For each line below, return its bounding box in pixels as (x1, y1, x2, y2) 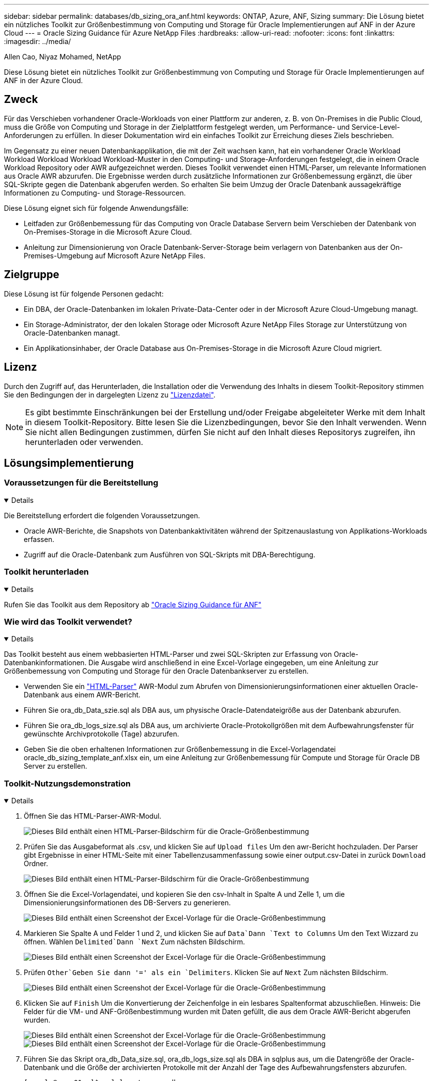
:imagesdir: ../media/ (4, 37, 71, 46)
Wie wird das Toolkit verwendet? (4, 616, 132, 627)
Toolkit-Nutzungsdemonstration (4, 778, 131, 788)
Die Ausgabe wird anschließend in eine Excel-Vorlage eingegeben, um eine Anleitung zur (88, 658, 379, 667)
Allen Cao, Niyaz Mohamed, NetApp (4, 52, 121, 61)
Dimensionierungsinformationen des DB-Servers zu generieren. (24, 898, 231, 907)
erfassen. (24, 535, 54, 543)
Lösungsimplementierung (4, 456, 134, 469)
